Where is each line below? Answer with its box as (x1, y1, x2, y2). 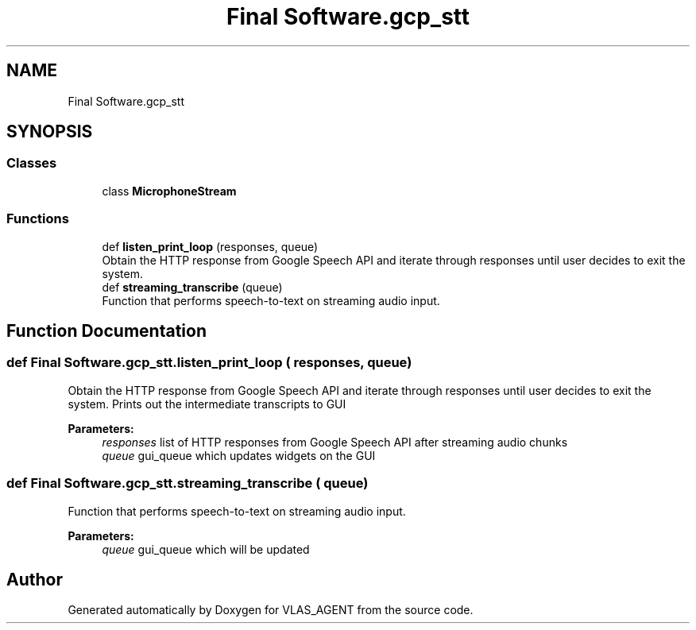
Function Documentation (6, 320, 207, 341)
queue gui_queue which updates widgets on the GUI (102, 448, 376, 462)
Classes (6, 155, 57, 172)
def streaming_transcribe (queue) (102, 280, 283, 294)
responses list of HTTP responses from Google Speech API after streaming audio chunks (102, 435, 568, 449)
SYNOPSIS (6, 122, 93, 142)
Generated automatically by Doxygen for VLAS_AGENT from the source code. (68, 603, 474, 617)
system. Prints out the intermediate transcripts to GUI (68, 396, 346, 411)
